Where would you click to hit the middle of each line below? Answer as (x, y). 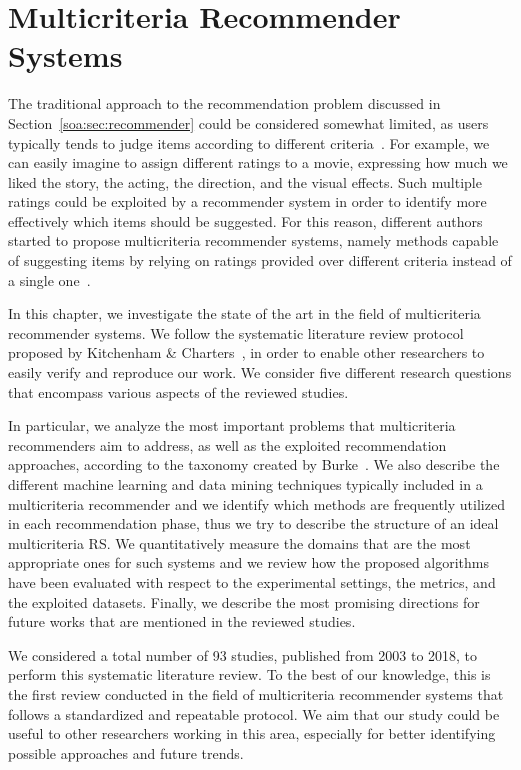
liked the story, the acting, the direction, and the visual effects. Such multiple (245, 181)
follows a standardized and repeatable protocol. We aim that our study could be (254, 713)
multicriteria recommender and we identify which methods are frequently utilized (256, 503)
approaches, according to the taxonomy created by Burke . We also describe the (254, 464)
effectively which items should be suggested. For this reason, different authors (245, 220)
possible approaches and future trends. (126, 752)
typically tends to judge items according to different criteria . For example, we (249, 142)
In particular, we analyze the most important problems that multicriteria (232, 425)
